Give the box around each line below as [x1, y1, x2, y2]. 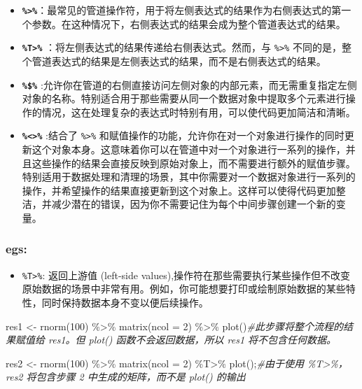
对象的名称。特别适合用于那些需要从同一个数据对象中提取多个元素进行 [22, 91, 346, 106]
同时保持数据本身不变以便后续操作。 [41, 295, 209, 310]
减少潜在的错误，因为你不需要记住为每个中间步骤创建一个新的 [51, 197, 336, 211]
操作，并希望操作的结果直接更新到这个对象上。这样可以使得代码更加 [22, 183, 336, 197]
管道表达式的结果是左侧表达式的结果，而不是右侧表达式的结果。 [32, 53, 326, 68]
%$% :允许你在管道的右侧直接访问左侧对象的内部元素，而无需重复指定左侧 [22, 77, 357, 92]
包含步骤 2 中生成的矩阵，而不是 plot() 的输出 [36, 369, 246, 384]
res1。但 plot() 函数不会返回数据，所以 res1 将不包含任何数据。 [48, 332, 337, 347]
